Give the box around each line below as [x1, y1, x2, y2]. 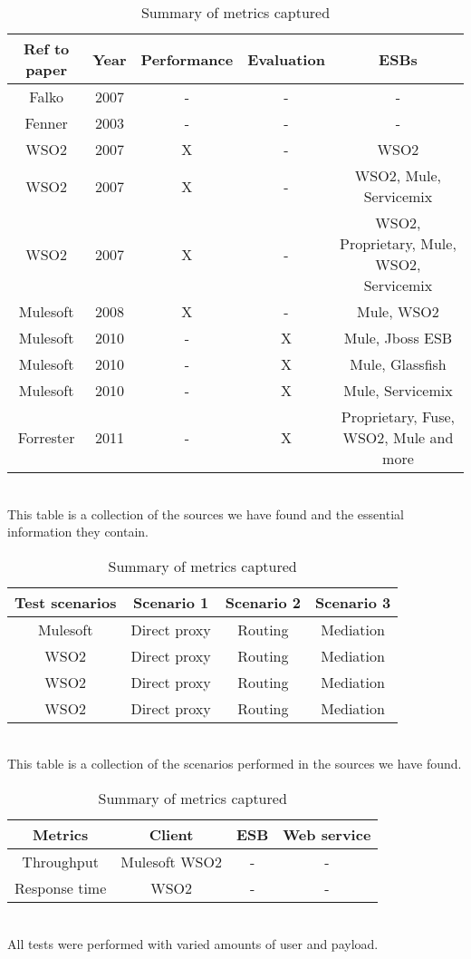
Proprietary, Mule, [340, 233, 457, 254]
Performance [140, 48, 234, 70]
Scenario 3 [314, 591, 391, 613]
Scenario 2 [225, 591, 301, 613]
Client [149, 823, 194, 845]
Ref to [23, 38, 70, 59]
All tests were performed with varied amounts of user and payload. [7, 934, 379, 953]
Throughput [22, 850, 99, 872]
